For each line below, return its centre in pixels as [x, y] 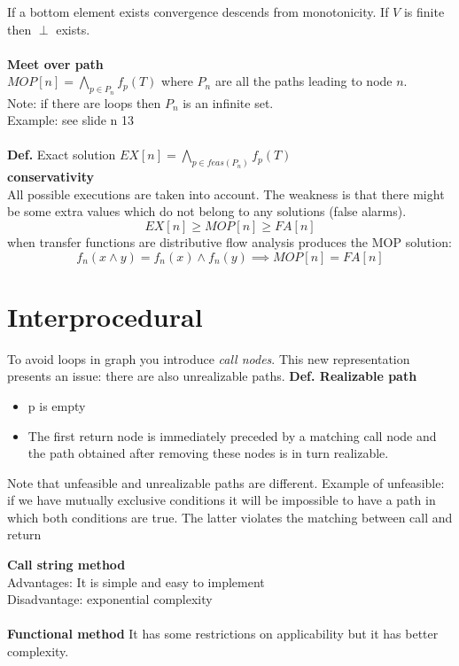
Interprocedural [105, 316]
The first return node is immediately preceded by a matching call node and [232, 435]
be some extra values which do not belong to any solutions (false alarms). [207, 211]
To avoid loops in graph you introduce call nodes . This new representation [209, 358]
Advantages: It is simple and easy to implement [136, 581]
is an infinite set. [228, 102]
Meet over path [55, 63]
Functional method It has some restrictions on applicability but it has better [223, 634]
